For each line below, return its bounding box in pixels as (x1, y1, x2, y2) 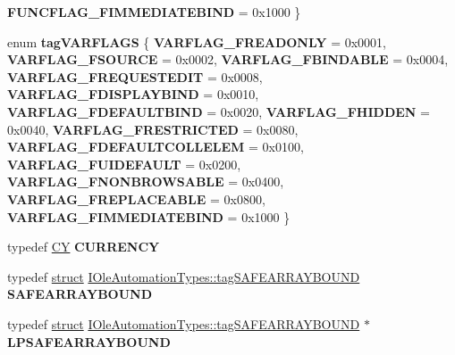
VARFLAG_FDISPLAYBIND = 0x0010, (7, 85, 259, 103)
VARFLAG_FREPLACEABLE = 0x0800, (7, 189, 265, 208)
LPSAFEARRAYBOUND (7, 332, 171, 351)
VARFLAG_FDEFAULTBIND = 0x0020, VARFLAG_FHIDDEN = (7, 102, 431, 120)
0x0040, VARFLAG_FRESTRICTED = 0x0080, (7, 120, 299, 138)
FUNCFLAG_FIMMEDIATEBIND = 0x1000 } (7, 3, 301, 21)
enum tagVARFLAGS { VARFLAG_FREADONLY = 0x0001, (7, 32, 386, 51)
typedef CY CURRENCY (7, 237, 160, 256)
